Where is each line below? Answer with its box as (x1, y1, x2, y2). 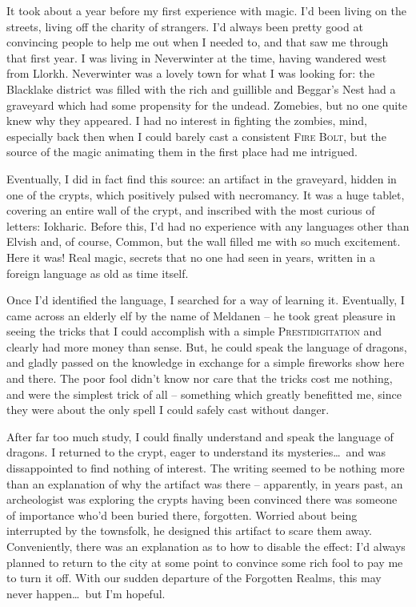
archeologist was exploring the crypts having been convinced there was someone (6, 491, 398, 508)
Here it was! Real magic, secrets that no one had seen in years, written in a (6, 248, 376, 265)
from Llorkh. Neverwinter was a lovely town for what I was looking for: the (6, 65, 375, 82)
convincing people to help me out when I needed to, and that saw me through (6, 34, 389, 50)
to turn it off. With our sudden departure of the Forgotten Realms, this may (6, 569, 382, 586)
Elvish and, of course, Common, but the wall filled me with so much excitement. (6, 233, 401, 250)
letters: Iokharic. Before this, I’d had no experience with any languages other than (6, 217, 410, 234)
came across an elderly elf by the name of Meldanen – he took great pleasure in (6, 307, 396, 324)
